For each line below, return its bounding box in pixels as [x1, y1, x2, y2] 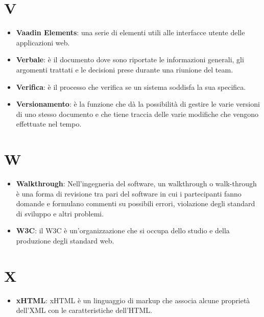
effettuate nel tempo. [16, 118, 82, 129]
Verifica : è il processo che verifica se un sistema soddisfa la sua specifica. [16, 81, 246, 92]
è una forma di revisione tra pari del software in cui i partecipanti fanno [16, 188, 242, 199]
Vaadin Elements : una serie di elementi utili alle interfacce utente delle [16, 27, 245, 38]
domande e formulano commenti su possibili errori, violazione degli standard [16, 198, 255, 209]
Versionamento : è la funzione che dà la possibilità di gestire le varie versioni [16, 99, 260, 109]
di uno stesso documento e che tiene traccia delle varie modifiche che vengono [16, 108, 259, 119]
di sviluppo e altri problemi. [16, 208, 104, 218]
